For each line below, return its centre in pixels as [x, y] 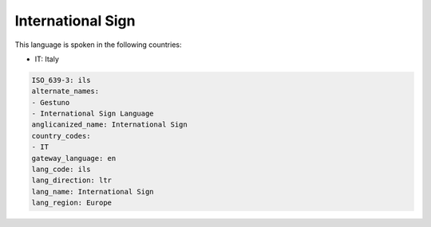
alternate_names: [65, 91]
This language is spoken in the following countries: [98, 45]
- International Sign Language [93, 114]
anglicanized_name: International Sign [109, 125]
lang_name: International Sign [93, 192]
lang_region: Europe [71, 203]
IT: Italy [47, 59]
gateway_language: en [74, 158]
